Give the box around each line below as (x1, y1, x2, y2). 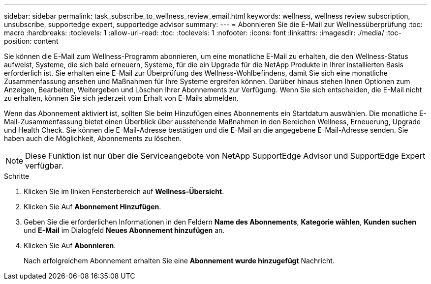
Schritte (4, 172, 30, 180)
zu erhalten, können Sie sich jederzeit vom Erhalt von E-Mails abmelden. (4, 94, 239, 102)
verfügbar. (25, 161, 64, 170)
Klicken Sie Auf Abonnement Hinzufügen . (24, 202, 161, 211)
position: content (4, 37, 59, 45)
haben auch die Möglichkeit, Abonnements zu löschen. (4, 134, 182, 142)
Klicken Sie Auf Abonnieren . (24, 241, 116, 250)
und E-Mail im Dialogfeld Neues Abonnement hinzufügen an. (24, 226, 225, 234)
